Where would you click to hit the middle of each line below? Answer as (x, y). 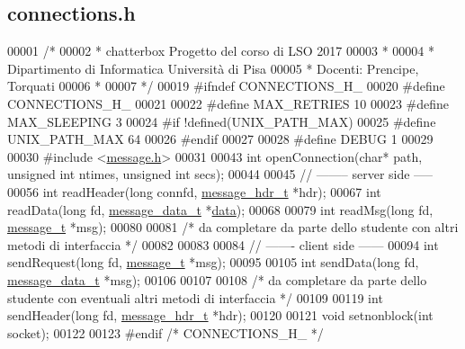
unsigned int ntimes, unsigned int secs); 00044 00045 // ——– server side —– (220, 174)
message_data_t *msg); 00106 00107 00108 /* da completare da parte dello (217, 279)
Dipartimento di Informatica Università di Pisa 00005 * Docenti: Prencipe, (213, 68)
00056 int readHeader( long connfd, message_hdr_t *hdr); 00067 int (194, 191)
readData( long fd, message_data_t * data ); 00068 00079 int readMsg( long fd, (220, 209)
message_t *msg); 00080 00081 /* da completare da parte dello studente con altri (233, 227)
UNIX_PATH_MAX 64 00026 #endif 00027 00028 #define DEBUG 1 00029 (220, 139)
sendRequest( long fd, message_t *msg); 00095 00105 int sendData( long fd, (213, 262)
